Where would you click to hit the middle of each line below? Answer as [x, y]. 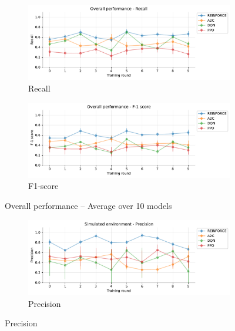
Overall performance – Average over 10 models [88, 206]
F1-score [43, 186]
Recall [39, 88]
